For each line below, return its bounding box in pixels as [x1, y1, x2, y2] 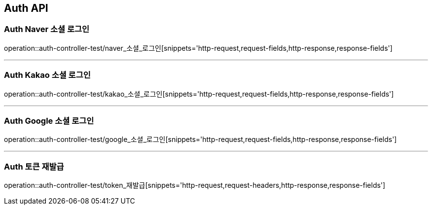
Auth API [4, 2, 48, 14]
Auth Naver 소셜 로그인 [4, 24, 90, 35]
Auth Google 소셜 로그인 [4, 115, 94, 126]
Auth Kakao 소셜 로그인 [4, 70, 91, 80]
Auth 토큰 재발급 [4, 161, 64, 172]
